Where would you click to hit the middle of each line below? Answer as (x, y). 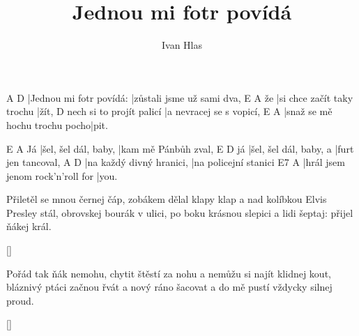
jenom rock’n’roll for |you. (62, 175)
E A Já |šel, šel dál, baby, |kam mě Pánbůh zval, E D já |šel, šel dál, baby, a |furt (180, 148)
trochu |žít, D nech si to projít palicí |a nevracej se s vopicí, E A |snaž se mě (169, 111)
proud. (20, 300)
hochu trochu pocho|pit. (57, 124)
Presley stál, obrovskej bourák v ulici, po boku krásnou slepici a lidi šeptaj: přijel (180, 212)
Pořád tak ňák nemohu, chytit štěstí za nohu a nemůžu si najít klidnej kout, (169, 273)
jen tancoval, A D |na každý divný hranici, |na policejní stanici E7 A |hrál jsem (176, 162)
